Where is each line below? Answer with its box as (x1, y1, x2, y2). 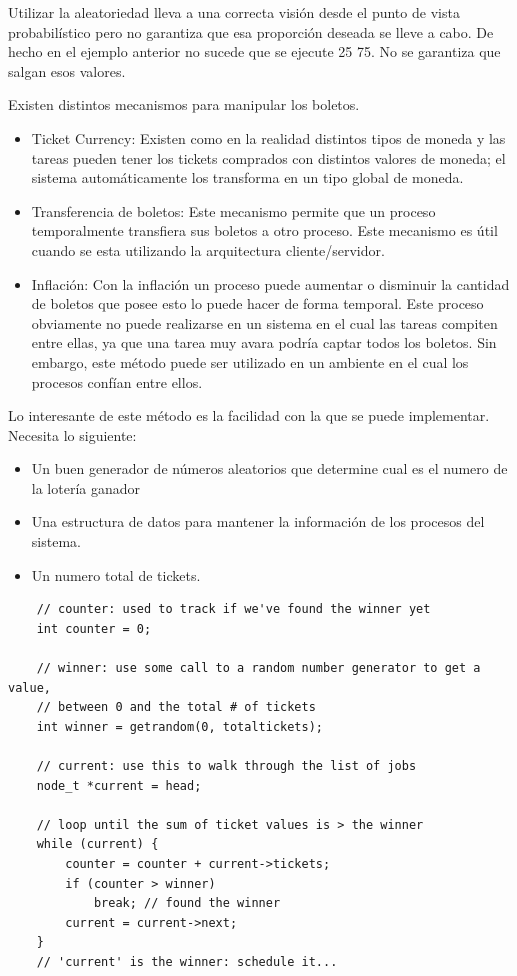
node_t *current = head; (36, 778, 202, 793)
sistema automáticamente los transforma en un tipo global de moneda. (31, 167, 464, 188)
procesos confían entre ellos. (31, 371, 203, 392)
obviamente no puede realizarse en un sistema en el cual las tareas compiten (31, 312, 498, 333)
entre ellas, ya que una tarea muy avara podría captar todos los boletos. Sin (31, 332, 497, 353)
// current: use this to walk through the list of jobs (36, 759, 417, 773)
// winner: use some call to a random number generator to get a (36, 661, 481, 676)
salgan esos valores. (8, 60, 126, 81)
